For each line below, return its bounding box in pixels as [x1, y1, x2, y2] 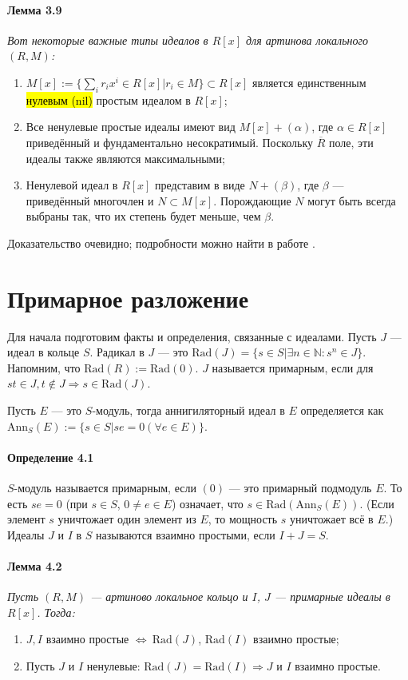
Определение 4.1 [7, 448, 94, 465]
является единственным [252, 74, 366, 90]
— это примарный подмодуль [228, 479, 372, 496]
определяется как [300, 402, 384, 419]
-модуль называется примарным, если [14, 479, 196, 496]
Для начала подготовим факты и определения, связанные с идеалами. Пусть [7, 328, 377, 344]
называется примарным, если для [212, 359, 374, 376]
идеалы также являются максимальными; [26, 149, 225, 166]
